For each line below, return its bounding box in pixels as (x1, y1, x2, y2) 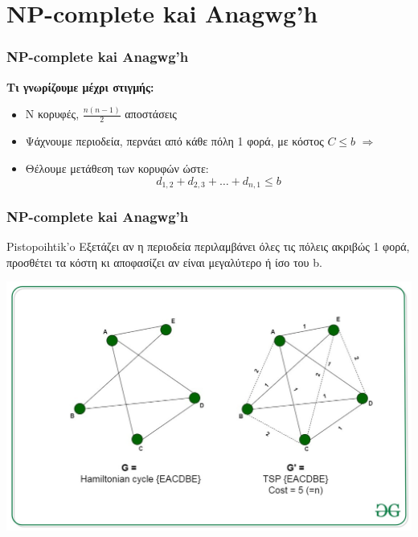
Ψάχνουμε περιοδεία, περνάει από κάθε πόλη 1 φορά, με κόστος (25, 133, 324, 150)
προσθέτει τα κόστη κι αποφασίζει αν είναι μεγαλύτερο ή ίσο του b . (6, 253, 322, 270)
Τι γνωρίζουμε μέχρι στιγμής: (6, 78, 154, 95)
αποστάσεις (125, 105, 177, 122)
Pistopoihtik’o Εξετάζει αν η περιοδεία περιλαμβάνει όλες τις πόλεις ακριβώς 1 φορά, (6, 238, 410, 255)
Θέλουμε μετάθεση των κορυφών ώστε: (25, 159, 209, 176)
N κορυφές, (25, 105, 80, 122)
